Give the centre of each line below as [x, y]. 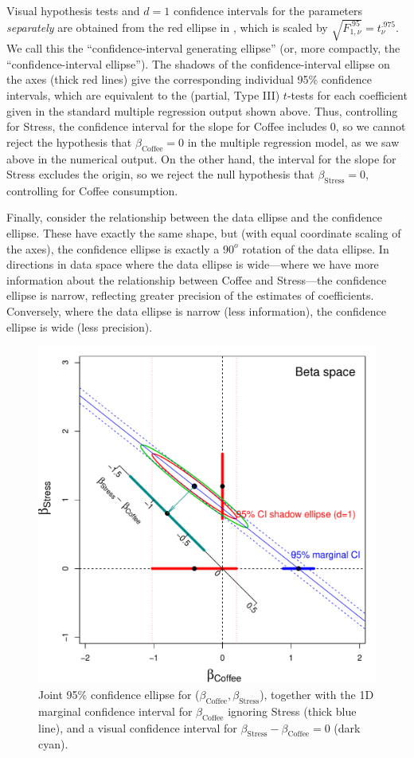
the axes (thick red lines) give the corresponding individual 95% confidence [189, 79]
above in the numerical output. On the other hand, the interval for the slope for [201, 158]
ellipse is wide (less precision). [80, 326]
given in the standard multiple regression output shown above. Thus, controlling [202, 110]
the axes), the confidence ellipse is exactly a [113, 248]
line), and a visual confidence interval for [138, 727]
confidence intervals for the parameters [268, 10]
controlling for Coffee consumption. [92, 190]
